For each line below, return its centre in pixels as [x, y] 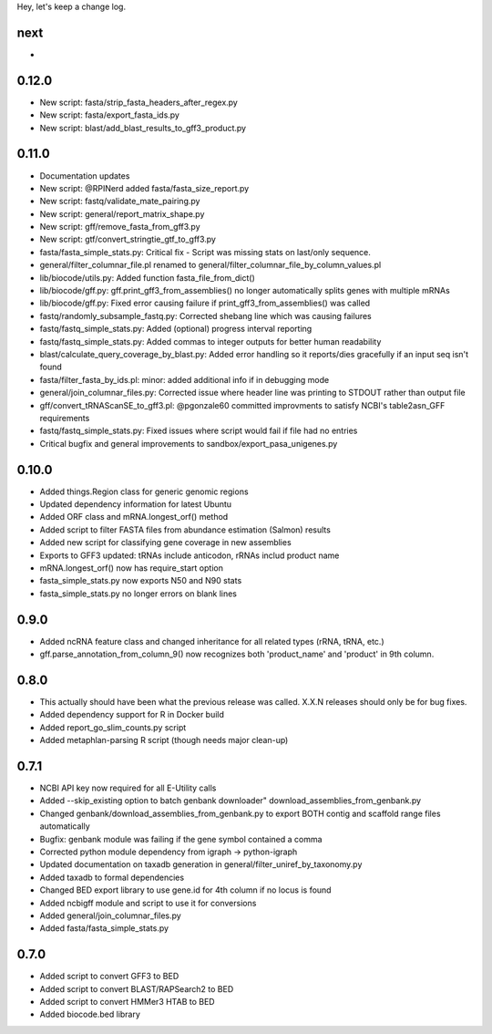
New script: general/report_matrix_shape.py [122, 213]
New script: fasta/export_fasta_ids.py [109, 115]
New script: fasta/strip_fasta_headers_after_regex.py [139, 102]
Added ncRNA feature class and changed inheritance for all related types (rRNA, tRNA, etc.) [212, 641]
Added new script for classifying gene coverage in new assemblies [165, 543]
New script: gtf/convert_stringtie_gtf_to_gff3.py [128, 239]
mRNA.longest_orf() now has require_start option [131, 568]
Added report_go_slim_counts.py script [113, 727]
